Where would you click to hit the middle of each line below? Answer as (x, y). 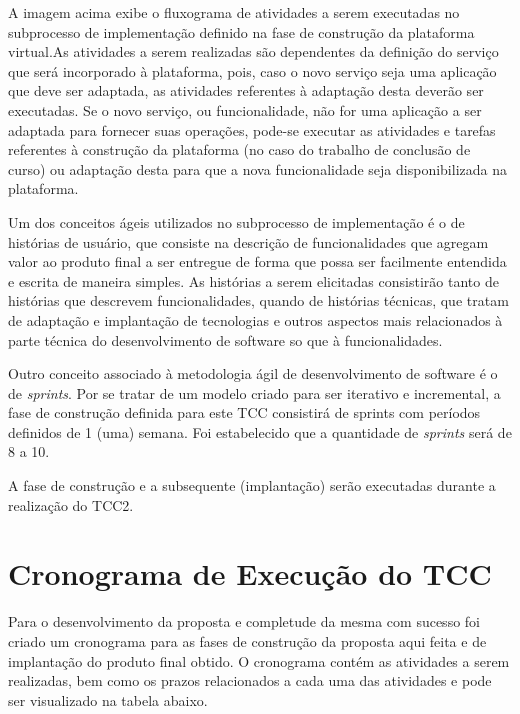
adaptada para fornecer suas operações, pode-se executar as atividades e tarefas (252, 129)
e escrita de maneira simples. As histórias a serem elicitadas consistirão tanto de (253, 280)
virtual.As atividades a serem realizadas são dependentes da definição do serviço (253, 51)
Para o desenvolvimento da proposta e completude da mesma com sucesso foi (244, 621)
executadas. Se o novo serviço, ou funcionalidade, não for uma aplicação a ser (245, 109)
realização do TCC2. (71, 504)
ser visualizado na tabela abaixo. (108, 699)
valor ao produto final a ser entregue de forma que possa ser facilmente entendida (257, 261)
